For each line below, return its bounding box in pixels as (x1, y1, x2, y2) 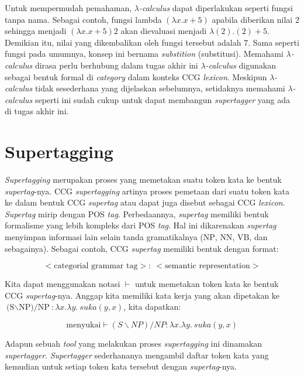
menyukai (66, 321, 101, 329)
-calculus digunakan (205, 59, 276, 71)
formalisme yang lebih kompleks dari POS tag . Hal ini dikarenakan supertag (5, 219, 277, 231)
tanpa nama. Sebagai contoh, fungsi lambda (5, 13, 162, 25)
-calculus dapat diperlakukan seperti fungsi (139, 2, 293, 13)
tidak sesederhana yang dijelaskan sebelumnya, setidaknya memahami (34, 82, 285, 94)
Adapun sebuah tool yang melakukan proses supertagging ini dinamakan (5, 337, 262, 349)
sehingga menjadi (5, 25, 67, 37)
